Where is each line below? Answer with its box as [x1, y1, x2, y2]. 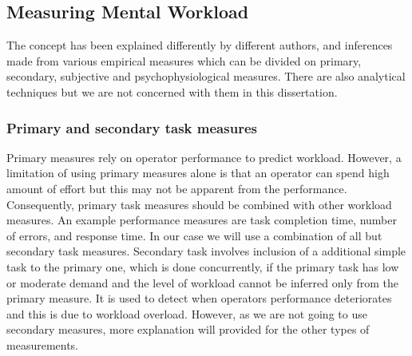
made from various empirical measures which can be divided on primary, [6, 52, 362, 69]
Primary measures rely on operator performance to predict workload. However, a [6, 148, 402, 165]
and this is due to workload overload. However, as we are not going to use [6, 305, 367, 322]
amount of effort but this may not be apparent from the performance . [6, 180, 347, 196]
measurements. [6, 336, 79, 353]
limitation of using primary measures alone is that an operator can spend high [6, 164, 390, 181]
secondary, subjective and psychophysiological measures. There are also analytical [6, 68, 406, 85]
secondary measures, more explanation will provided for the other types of [6, 321, 370, 338]
